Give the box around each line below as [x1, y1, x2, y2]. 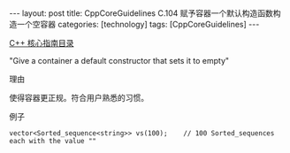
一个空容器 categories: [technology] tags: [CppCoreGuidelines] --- [16, 19, 260, 29]
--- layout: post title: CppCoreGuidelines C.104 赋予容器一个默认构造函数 [9, 8, 274, 19]
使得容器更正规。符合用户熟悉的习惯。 [9, 93, 149, 103]
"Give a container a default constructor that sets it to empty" [9, 56, 230, 65]
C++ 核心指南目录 [9, 38, 74, 48]
